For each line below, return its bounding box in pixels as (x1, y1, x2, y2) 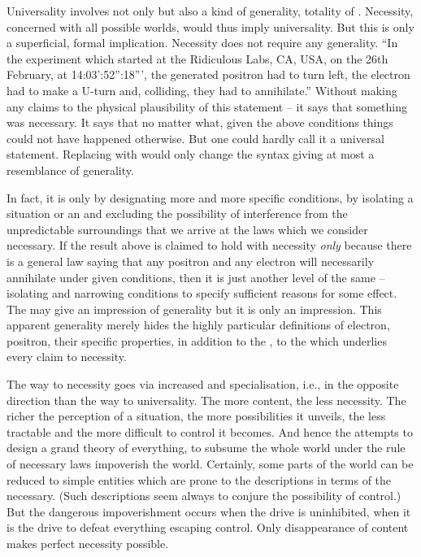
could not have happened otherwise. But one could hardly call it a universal (7, 129, 384, 146)
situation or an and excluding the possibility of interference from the (7, 205, 348, 222)
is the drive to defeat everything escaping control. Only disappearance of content (7, 519, 409, 536)
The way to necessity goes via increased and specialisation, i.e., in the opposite (7, 376, 399, 393)
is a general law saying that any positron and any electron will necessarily (7, 252, 375, 269)
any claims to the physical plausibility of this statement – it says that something (7, 98, 407, 115)
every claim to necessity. (7, 348, 127, 365)
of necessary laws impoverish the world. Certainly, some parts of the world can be (7, 455, 414, 472)
